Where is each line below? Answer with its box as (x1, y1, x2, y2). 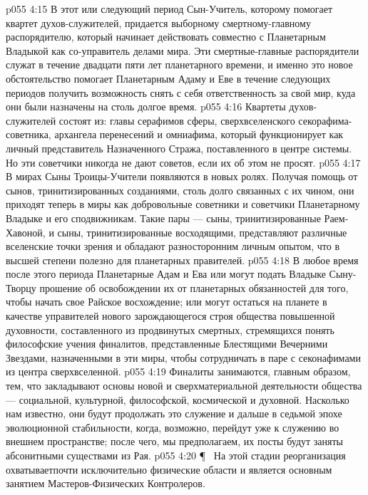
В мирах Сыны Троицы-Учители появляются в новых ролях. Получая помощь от (6, 169, 358, 184)
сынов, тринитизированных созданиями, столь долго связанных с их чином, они (6, 182, 354, 197)
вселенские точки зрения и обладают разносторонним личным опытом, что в (6, 239, 340, 254)
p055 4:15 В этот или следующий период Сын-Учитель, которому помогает (6, 1, 333, 16)
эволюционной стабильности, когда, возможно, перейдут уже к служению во (6, 420, 339, 434)
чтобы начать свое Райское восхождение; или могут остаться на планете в (6, 294, 327, 309)
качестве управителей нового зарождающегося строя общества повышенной (6, 308, 335, 323)
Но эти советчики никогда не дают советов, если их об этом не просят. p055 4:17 (6, 155, 361, 170)
